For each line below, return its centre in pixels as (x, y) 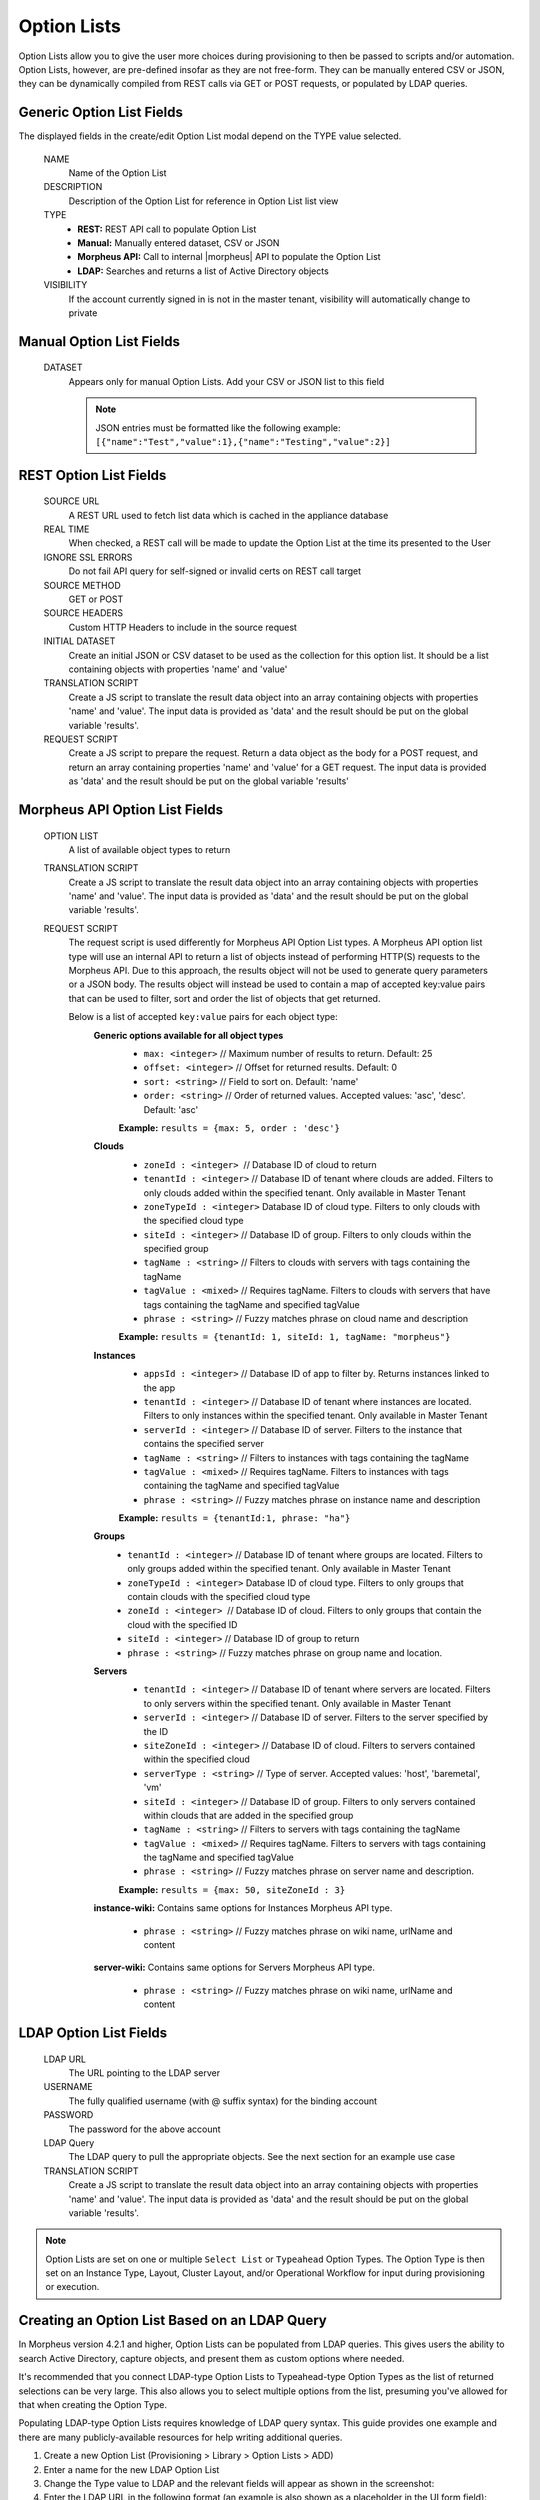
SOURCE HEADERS (83, 613)
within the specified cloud (196, 1759)
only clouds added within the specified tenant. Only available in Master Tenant (304, 1192)
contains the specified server (203, 1444)
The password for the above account (144, 2129)
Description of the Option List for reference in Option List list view (203, 201)
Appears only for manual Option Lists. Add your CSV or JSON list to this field (226, 381)
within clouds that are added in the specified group (248, 1815)
